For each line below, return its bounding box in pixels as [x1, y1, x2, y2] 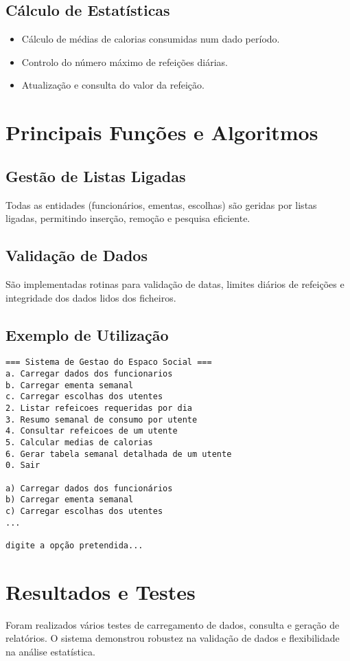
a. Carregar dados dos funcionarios [5, 369, 173, 379]
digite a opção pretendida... [5, 540, 143, 550]
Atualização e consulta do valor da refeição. [21, 78, 205, 92]
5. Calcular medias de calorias [5, 437, 153, 447]
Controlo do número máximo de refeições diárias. [21, 54, 228, 69]
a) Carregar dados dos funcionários [5, 483, 173, 493]
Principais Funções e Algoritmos [5, 118, 318, 146]
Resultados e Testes [5, 577, 196, 605]
